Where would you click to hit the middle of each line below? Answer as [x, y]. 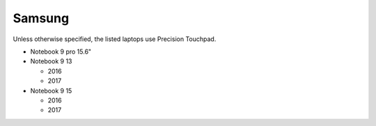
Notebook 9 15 [51, 90]
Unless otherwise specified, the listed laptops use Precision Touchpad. [115, 39]
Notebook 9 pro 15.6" [61, 52]
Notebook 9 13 [51, 61]
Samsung [41, 18]
